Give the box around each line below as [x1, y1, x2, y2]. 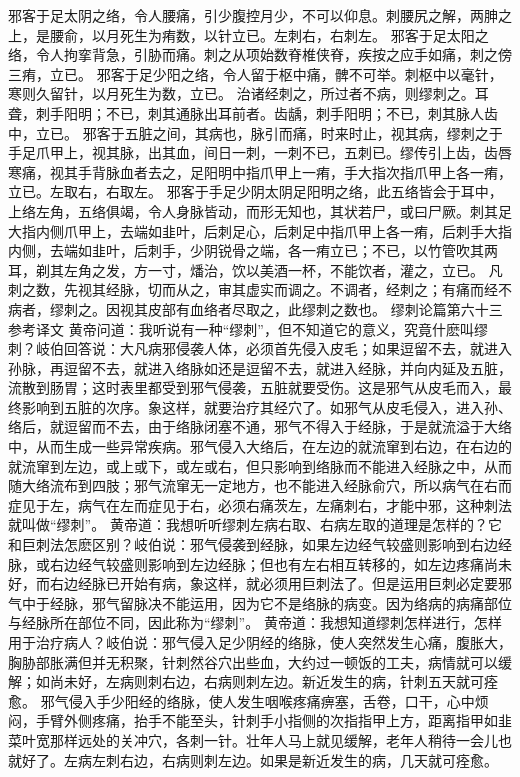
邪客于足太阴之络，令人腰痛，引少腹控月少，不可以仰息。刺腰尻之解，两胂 [8, 5, 498, 25]
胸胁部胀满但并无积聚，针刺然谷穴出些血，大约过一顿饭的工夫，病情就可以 [8, 651, 498, 672]
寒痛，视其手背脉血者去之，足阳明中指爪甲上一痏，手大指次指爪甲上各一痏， [8, 161, 512, 182]
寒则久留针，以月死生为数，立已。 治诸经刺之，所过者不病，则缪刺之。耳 [8, 83, 489, 104]
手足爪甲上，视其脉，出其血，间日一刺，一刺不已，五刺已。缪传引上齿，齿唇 [8, 142, 512, 163]
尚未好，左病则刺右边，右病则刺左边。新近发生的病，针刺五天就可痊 [49, 671, 498, 692]
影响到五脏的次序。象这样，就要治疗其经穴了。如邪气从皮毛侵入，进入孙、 [21, 396, 512, 417]
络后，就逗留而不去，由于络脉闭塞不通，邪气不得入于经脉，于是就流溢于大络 [8, 416, 512, 437]
